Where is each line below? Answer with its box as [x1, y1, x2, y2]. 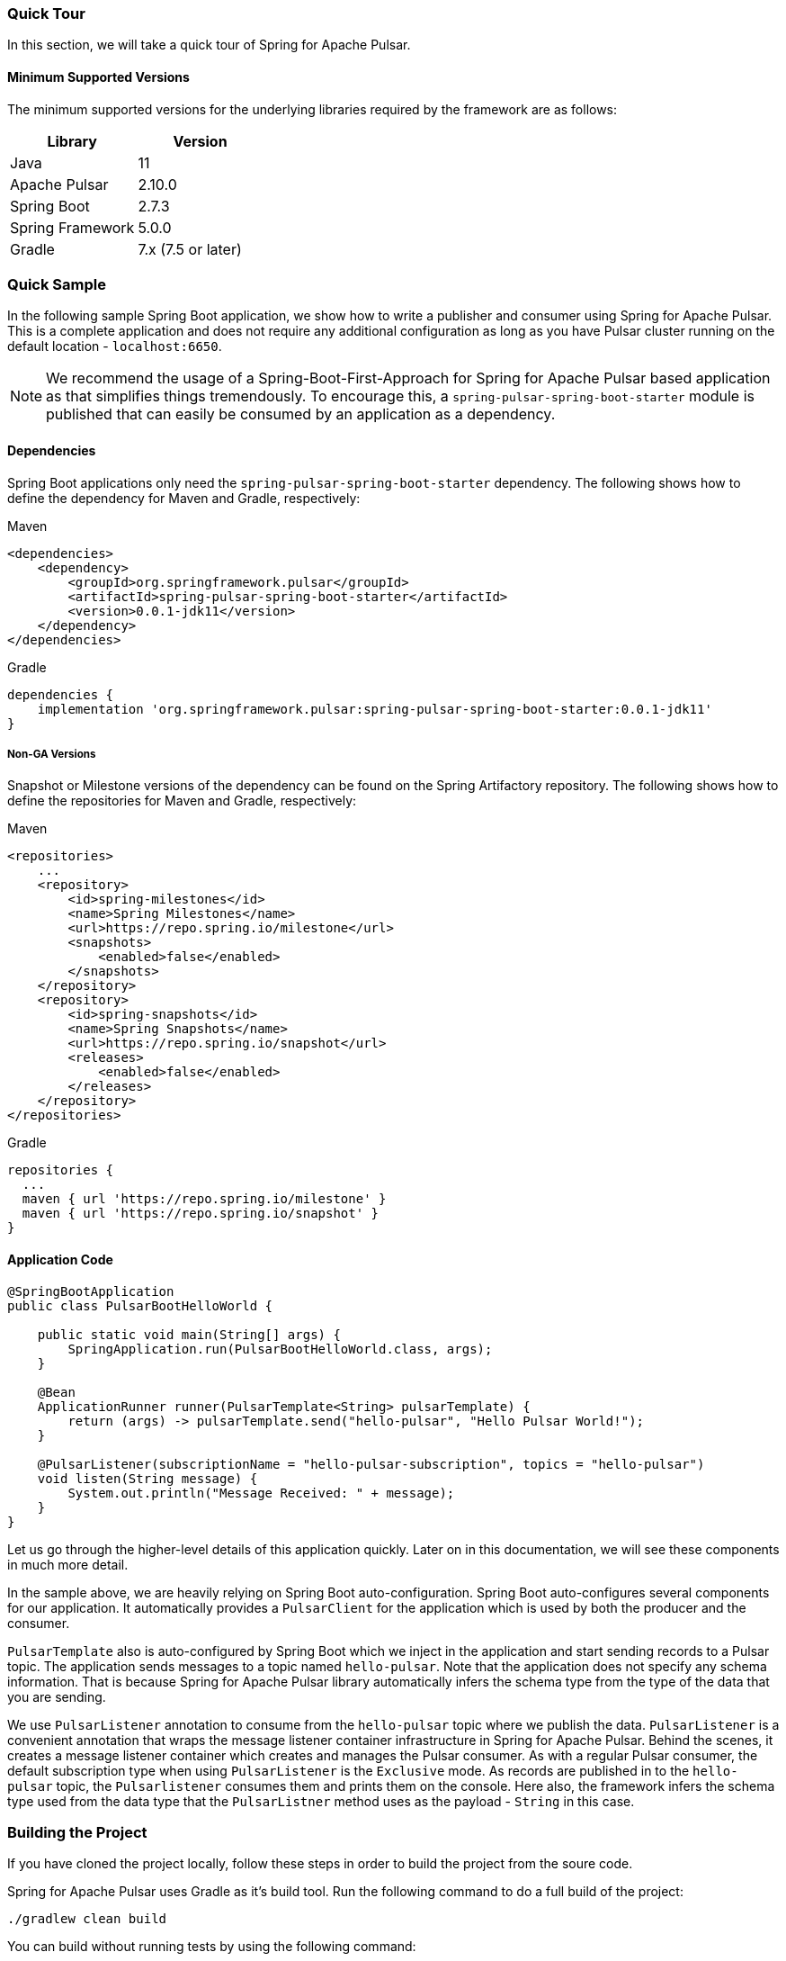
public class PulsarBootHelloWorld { [7, 1298, 273, 1313]
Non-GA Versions [7, 747, 96, 760]
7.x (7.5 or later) [138, 239, 242, 258]
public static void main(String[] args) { [37, 1327, 341, 1342]
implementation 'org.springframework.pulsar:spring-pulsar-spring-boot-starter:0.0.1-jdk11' [37, 701, 712, 716]
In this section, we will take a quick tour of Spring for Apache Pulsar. [7, 37, 411, 53]
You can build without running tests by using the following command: [7, 1939, 416, 1955]
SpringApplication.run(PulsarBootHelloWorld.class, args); [67, 1341, 493, 1356]
